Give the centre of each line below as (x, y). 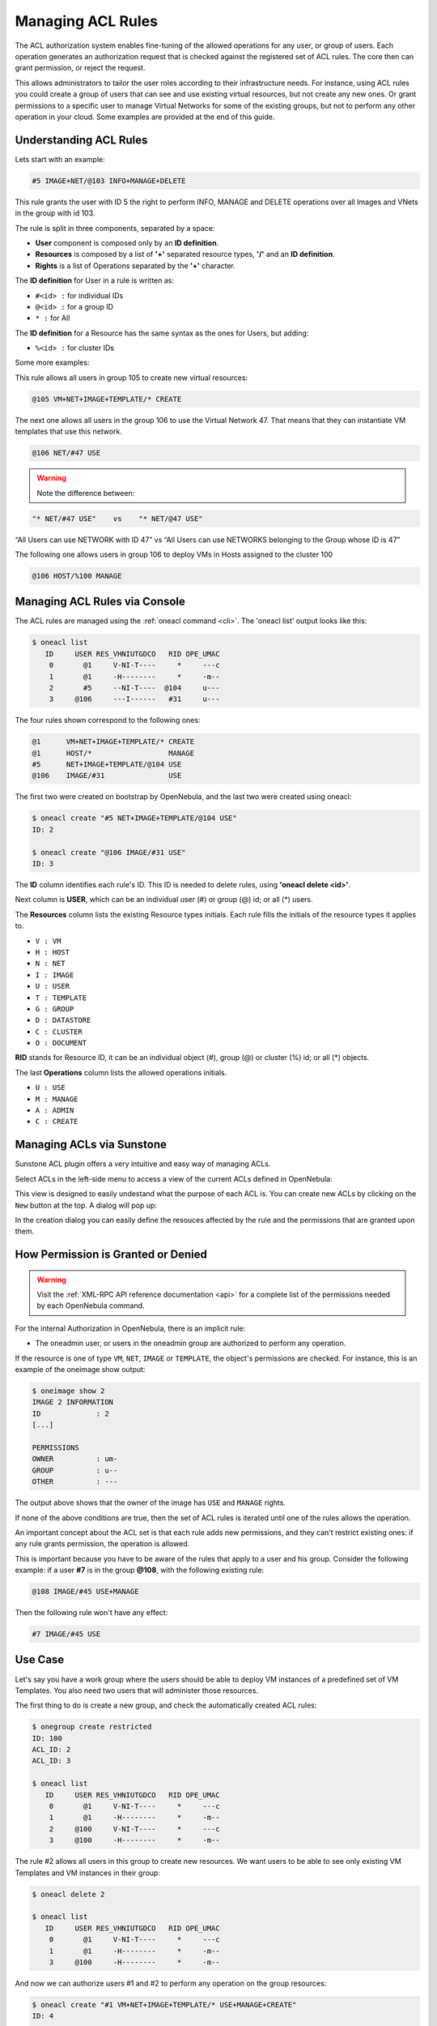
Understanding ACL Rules (81, 140)
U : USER (53, 986)
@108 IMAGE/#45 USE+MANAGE (85, 1592)
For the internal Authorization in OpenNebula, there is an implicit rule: (130, 1328)
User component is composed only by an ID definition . (127, 242)
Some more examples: (52, 363)
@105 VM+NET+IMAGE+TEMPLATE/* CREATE (107, 399)
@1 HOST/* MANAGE (113, 753)
